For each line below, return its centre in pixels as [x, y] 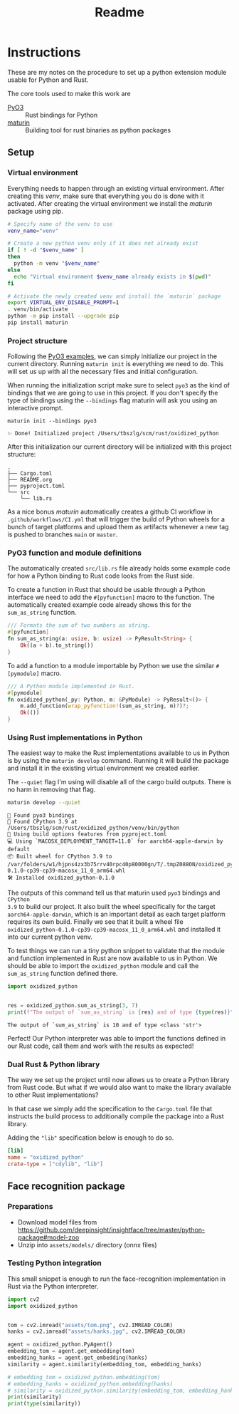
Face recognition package [67, 1186]
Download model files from [57, 1222]
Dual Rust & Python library [54, 1064]
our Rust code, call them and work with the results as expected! [101, 1046]
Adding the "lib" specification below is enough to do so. [91, 1138]
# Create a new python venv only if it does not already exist [103, 244]
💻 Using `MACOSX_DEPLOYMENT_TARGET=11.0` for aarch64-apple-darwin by [115, 841]
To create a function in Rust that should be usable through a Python [106, 590]
